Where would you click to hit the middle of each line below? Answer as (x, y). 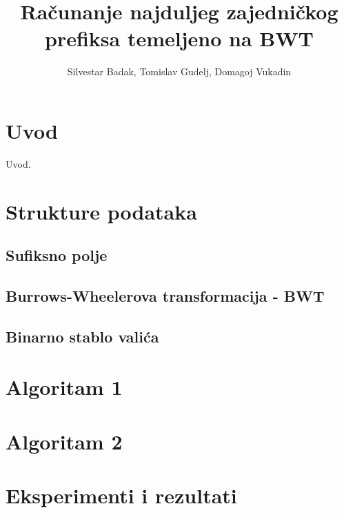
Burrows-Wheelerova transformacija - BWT (165, 295)
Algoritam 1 (64, 387)
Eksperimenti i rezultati (121, 495)
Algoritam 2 (64, 441)
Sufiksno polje (57, 255)
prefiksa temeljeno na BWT (179, 38)
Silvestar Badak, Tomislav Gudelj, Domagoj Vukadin (179, 71)
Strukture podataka (101, 211)
